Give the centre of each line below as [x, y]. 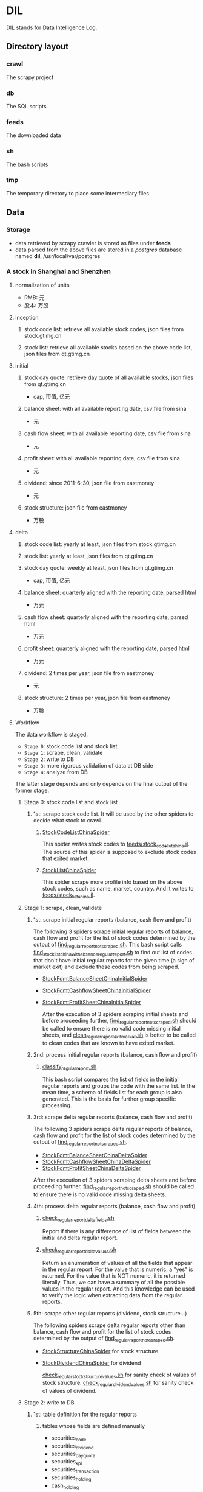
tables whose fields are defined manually [94, 1426]
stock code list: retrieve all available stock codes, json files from [104, 329]
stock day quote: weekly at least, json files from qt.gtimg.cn [99, 567]
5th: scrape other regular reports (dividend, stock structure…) [110, 1313]
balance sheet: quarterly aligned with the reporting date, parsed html [110, 592]
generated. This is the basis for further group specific [109, 1099]
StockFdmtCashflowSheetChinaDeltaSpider [97, 1162]
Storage [18, 230]
